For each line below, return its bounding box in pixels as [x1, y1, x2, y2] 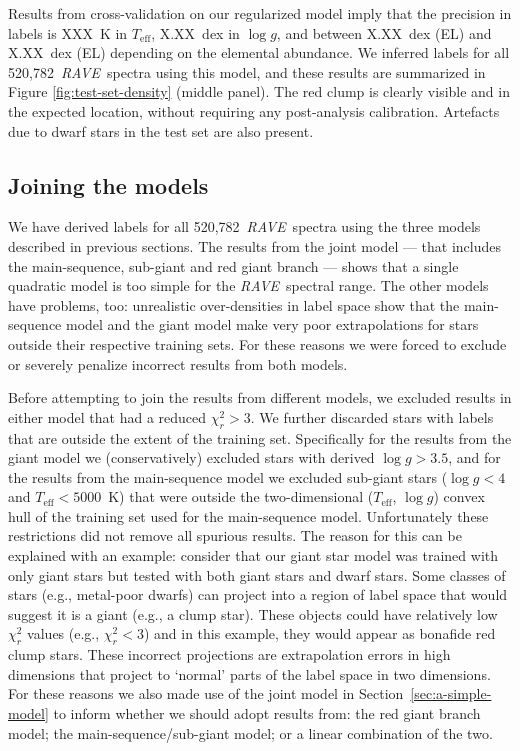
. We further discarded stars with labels [250, 406, 494, 427]
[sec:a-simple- [410, 683, 492, 704]
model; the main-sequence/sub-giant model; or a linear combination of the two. [8, 722, 493, 743]
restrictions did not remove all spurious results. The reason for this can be [8, 525, 462, 546]
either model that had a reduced [8, 406, 207, 427]
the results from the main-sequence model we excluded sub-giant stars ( [8, 466, 448, 487]
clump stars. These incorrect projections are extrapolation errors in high [8, 644, 451, 665]
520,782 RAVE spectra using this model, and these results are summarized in [8, 61, 486, 82]
